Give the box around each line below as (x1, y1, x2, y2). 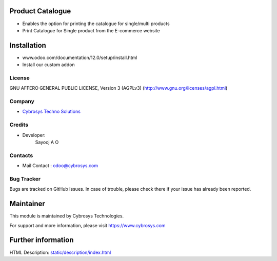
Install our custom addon (22, 62, 75, 68)
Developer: (22, 132, 46, 138)
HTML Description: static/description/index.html (9, 249, 111, 255)
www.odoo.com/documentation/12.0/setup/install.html (22, 54, 137, 61)
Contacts (9, 152, 33, 159)
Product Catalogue (9, 7, 71, 15)
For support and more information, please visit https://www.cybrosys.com (9, 222, 166, 228)
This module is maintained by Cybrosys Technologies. (9, 213, 124, 219)
